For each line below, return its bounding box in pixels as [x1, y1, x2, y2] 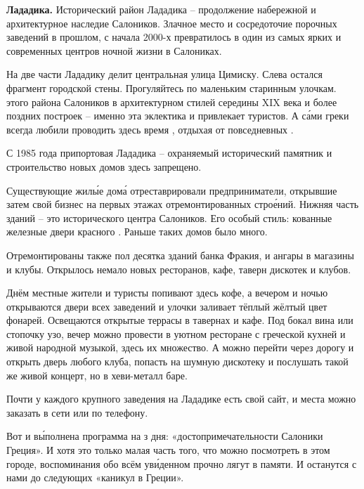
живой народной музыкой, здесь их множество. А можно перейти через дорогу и [6, 340, 354, 355]
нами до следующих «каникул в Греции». [6, 470, 184, 485]
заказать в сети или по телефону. [6, 405, 148, 419]
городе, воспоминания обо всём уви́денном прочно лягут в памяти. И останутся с [6, 456, 357, 471]
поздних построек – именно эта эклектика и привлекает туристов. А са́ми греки [6, 108, 349, 123]
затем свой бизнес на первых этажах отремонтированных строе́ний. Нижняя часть [6, 197, 359, 211]
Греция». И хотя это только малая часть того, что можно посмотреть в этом [6, 443, 330, 457]
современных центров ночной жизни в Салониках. [6, 43, 222, 58]
